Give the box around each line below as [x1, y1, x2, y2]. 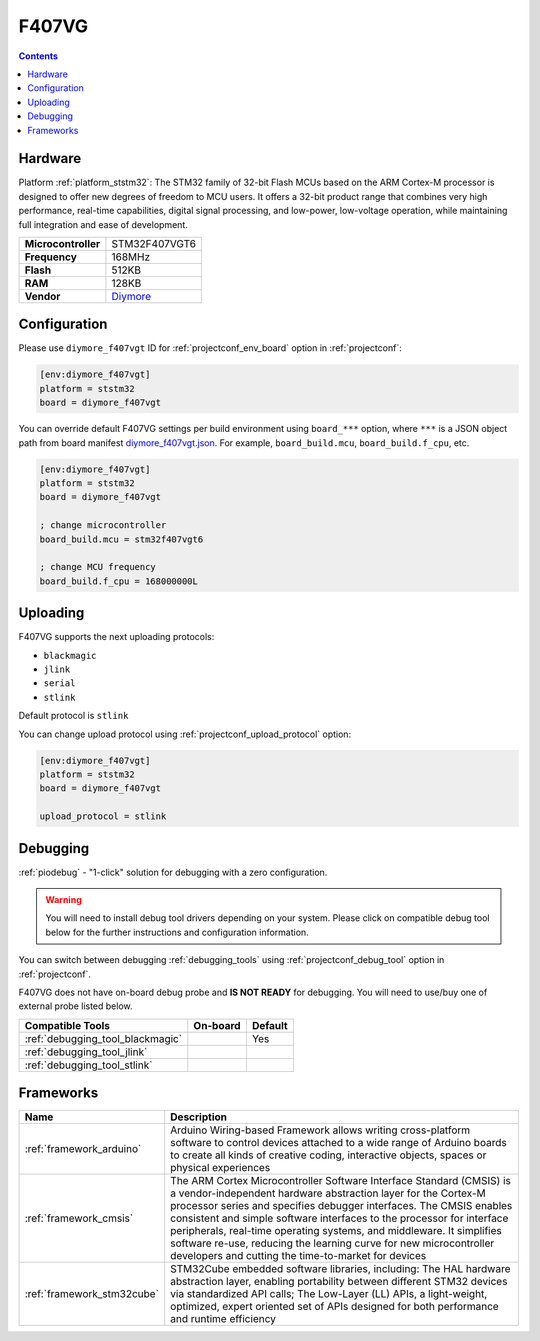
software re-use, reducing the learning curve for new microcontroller [170, 1236, 495, 1250]
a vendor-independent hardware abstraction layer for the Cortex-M [170, 1186, 486, 1200]
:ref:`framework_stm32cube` [24, 1287, 160, 1301]
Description [170, 1110, 227, 1124]
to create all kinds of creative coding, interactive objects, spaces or [170, 1148, 487, 1162]
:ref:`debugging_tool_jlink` [24, 1045, 148, 1059]
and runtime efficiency [170, 1312, 277, 1326]
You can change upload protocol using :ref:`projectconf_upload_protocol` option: [18, 728, 352, 740]
